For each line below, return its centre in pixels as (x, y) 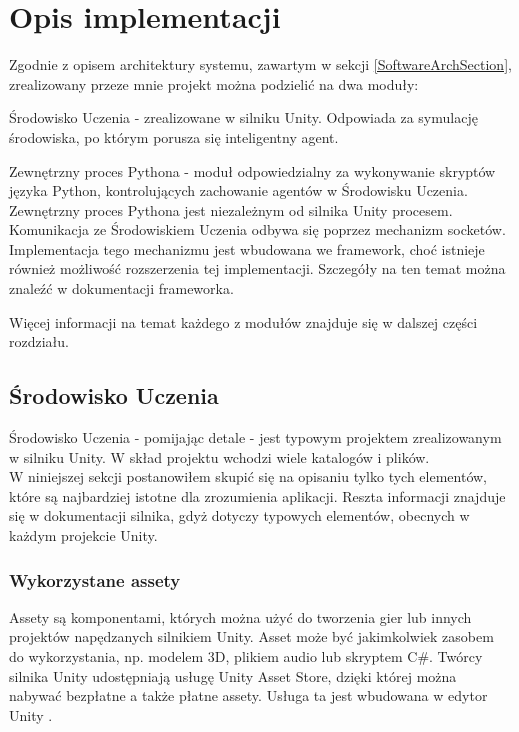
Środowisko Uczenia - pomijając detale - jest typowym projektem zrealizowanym (255, 437)
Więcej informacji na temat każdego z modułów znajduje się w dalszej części (243, 321)
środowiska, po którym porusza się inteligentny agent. (174, 136)
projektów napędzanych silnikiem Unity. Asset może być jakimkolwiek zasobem (251, 636)
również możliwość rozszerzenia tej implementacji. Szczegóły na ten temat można (257, 268)
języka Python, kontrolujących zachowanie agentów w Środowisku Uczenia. (238, 190)
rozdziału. (39, 341)
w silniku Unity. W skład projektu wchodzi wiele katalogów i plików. (219, 456)
